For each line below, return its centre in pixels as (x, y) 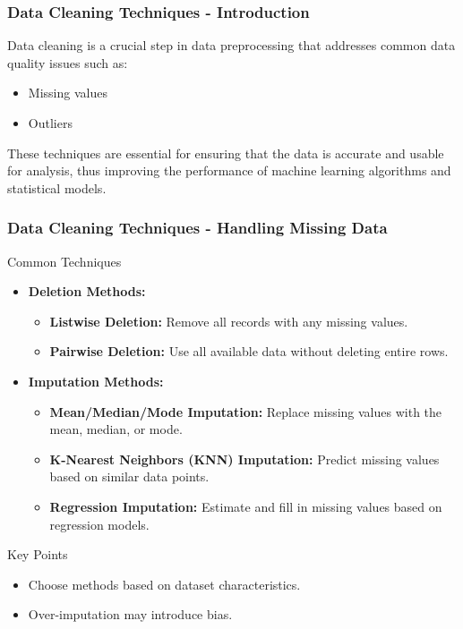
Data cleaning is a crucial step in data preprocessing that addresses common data (231, 45)
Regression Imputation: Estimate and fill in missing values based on (246, 506)
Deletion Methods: (87, 291)
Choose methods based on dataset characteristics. (164, 584)
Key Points (38, 554)
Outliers (50, 123)
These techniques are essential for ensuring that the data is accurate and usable (226, 153)
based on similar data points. (129, 476)
